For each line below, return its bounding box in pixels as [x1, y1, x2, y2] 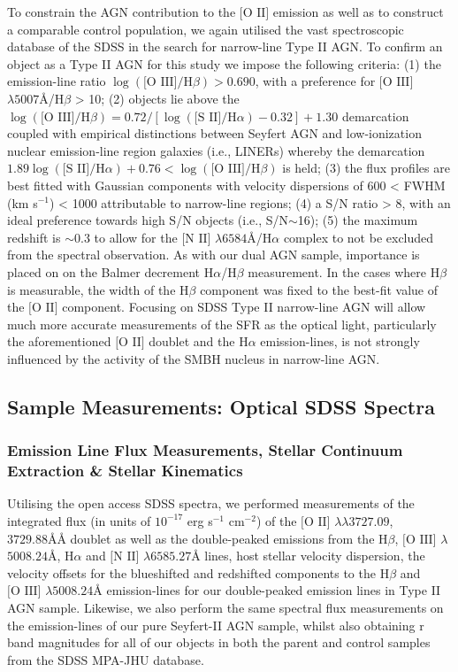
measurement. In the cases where [248, 262, 426, 281]
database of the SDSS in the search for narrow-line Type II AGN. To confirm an [7, 37, 443, 56]
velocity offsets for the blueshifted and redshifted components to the [7, 563, 376, 582]
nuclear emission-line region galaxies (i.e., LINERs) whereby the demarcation [7, 141, 425, 159]
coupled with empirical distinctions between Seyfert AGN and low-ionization [7, 124, 422, 143]
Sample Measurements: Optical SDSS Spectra [7, 392, 435, 420]
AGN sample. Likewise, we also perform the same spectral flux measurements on [7, 598, 444, 616]
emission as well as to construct [272, 3, 444, 20]
